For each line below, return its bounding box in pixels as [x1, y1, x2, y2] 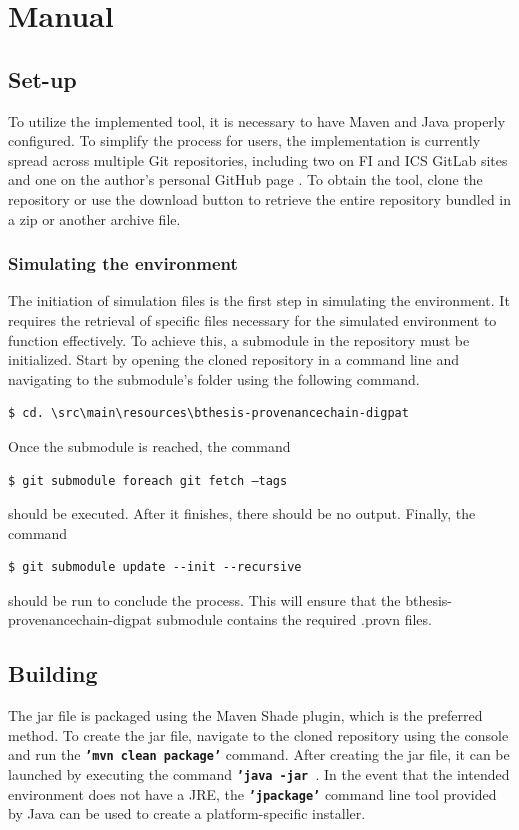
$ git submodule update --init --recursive [8, 560, 302, 575]
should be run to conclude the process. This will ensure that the [8, 589, 401, 610]
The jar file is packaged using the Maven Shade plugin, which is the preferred [8, 705, 483, 726]
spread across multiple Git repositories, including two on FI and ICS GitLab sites [8, 149, 508, 170]
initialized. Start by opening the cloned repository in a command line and [8, 349, 459, 370]
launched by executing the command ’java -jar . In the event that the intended [8, 764, 510, 785]
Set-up [8, 63, 77, 94]
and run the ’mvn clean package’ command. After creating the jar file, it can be [8, 744, 510, 765]
